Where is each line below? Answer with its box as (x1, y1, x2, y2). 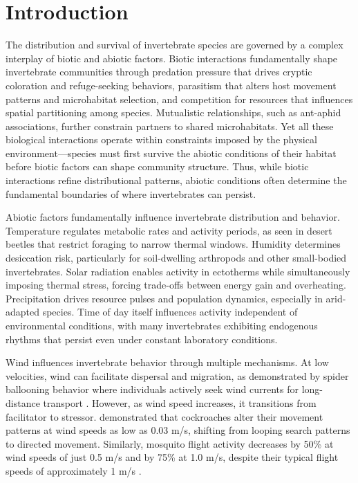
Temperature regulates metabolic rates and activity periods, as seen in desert (6, 223, 332, 237)
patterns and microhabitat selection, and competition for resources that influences (6, 91, 353, 106)
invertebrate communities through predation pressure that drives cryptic (6, 64, 312, 79)
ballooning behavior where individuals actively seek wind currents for (6, 382, 299, 397)
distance (6, 395, 40, 410)
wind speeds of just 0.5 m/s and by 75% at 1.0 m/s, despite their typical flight (6, 450, 339, 464)
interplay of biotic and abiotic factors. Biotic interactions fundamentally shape (6, 51, 338, 65)
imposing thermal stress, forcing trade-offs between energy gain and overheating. (6, 277, 346, 292)
